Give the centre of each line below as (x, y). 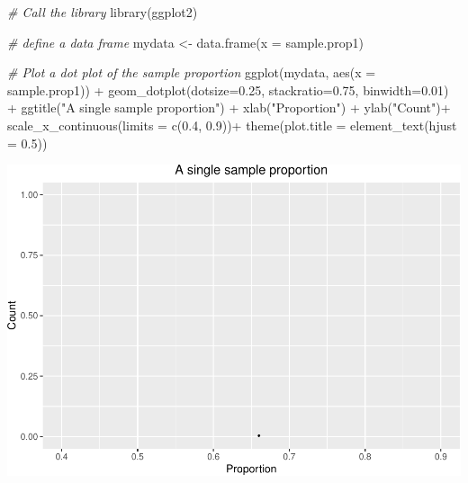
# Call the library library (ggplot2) (103, 12)
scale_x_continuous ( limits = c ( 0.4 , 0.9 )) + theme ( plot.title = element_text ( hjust (232, 125)
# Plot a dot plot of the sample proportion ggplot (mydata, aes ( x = (192, 72)
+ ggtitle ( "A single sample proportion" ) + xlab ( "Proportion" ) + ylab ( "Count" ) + (229, 107)
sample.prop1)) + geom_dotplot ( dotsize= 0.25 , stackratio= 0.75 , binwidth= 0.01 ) (228, 89)
